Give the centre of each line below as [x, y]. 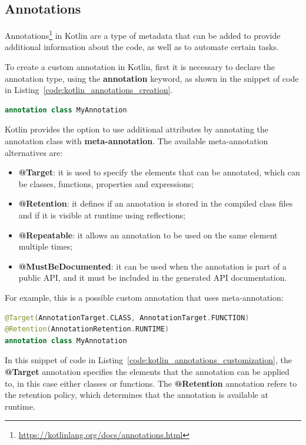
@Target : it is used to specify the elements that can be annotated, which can [159, 172]
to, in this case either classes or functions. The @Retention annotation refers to [151, 383]
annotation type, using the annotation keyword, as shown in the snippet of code [152, 78]
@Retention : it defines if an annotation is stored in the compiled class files [156, 203]
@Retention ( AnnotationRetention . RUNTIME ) [87, 329]
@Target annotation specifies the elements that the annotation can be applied [147, 371]
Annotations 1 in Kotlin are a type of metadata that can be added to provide [143, 34]
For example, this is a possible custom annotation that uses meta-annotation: [144, 297]
